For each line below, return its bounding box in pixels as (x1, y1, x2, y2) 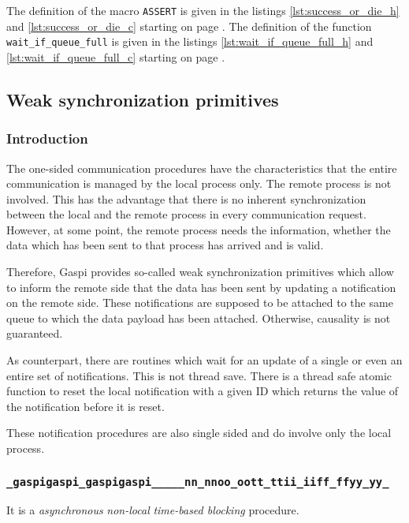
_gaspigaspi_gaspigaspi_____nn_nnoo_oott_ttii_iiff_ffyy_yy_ (6, 475, 389, 488)
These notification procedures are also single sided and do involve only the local (6, 424, 392, 441)
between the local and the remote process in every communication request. (6, 206, 366, 222)
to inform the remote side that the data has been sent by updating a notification (6, 278, 396, 295)
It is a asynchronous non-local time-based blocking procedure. (6, 502, 299, 518)
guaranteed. (6, 325, 63, 342)
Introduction (6, 129, 88, 148)
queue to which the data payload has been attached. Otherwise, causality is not (6, 309, 391, 326)
